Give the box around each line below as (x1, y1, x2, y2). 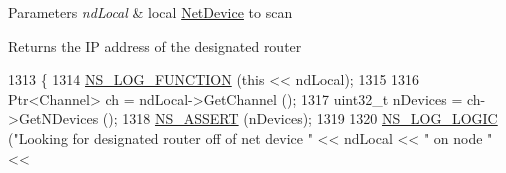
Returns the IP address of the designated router (8, 35, 302, 56)
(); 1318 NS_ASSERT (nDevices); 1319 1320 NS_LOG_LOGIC (102, 108, 498, 129)
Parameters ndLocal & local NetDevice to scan (8, 2, 293, 22)
